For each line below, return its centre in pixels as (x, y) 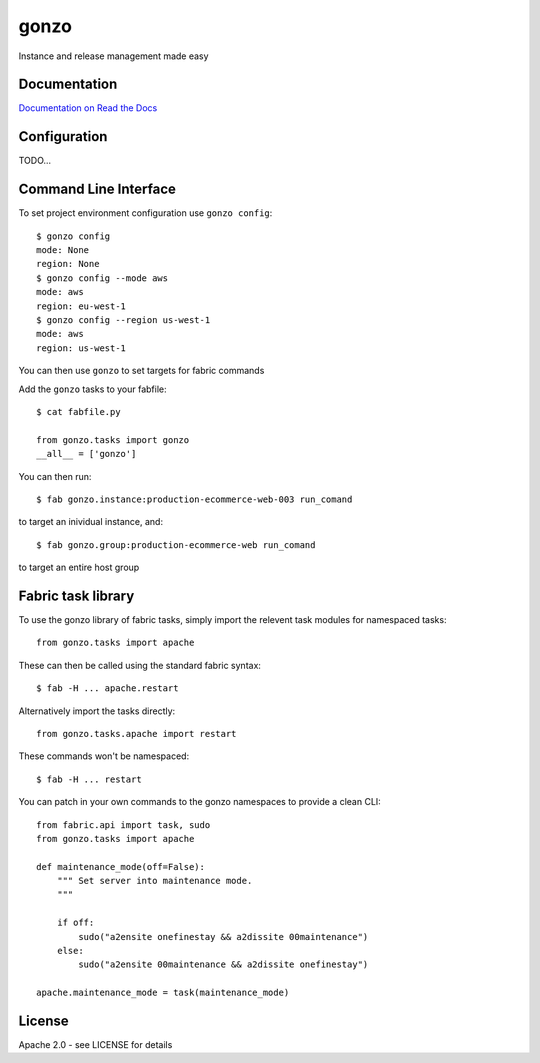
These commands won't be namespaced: (104, 756)
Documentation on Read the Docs (88, 108)
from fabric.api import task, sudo (123, 824)
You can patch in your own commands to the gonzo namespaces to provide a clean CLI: (200, 802)
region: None (68, 264)
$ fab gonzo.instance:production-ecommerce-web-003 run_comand (194, 499)
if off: (75, 923)
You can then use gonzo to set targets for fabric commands (141, 371)
